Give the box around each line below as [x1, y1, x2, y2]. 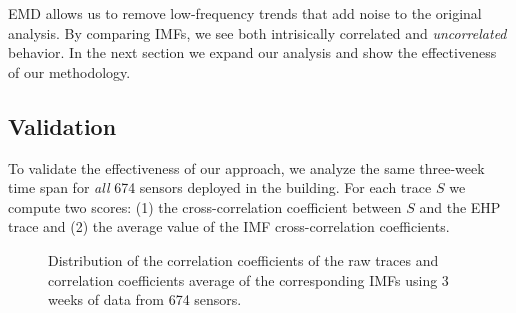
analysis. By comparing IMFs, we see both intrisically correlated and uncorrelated [8, 22, 507, 43]
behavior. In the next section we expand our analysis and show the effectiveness [8, 42, 497, 63]
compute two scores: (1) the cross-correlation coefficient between [8, 196, 402, 217]
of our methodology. [8, 61, 131, 82]
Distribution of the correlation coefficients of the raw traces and [48, 249, 439, 270]
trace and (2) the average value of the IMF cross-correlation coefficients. [8, 216, 450, 237]
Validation [8, 110, 117, 141]
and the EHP [419, 196, 501, 217]
